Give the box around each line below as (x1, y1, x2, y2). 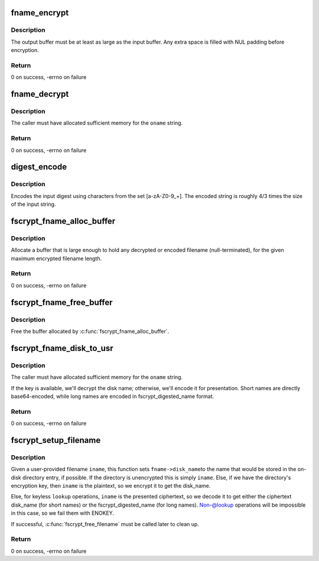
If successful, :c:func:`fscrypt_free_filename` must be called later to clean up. (11, 520, 199, 527)
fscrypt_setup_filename (11, 435, 101, 445)
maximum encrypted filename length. (11, 255, 102, 262)
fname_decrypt (11, 89, 69, 99)
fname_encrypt (11, 8, 69, 18)
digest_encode (11, 162, 67, 172)
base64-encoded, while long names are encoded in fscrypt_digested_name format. (11, 393, 214, 400)
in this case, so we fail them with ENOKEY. (11, 510, 115, 517)
